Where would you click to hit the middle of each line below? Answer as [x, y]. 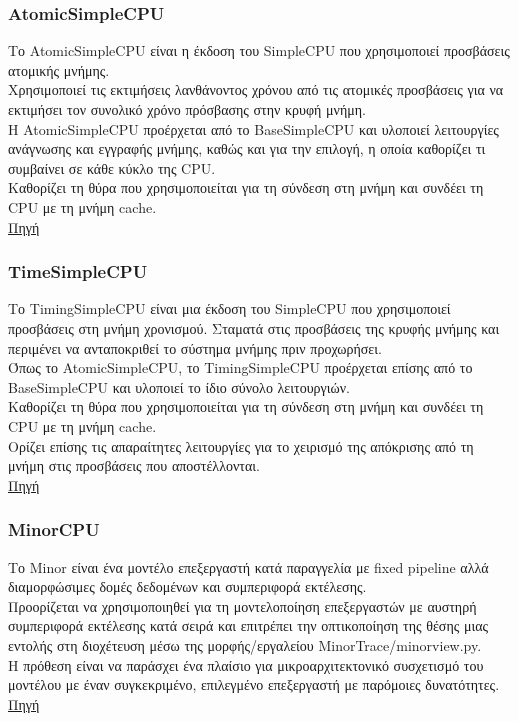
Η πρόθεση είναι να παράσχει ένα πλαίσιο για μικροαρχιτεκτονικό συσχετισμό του [246, 664]
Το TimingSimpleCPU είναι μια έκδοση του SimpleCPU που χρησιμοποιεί [229, 308]
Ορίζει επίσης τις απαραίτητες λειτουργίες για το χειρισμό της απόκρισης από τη [241, 445]
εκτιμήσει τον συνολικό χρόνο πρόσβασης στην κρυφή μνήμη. [187, 109]
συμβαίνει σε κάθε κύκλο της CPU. [112, 167]
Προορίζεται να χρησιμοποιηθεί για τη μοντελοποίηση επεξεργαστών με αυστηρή [242, 605]
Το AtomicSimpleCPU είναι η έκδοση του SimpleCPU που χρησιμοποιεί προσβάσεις [259, 50]
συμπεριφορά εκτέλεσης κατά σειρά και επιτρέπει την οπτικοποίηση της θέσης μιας [248, 625]
